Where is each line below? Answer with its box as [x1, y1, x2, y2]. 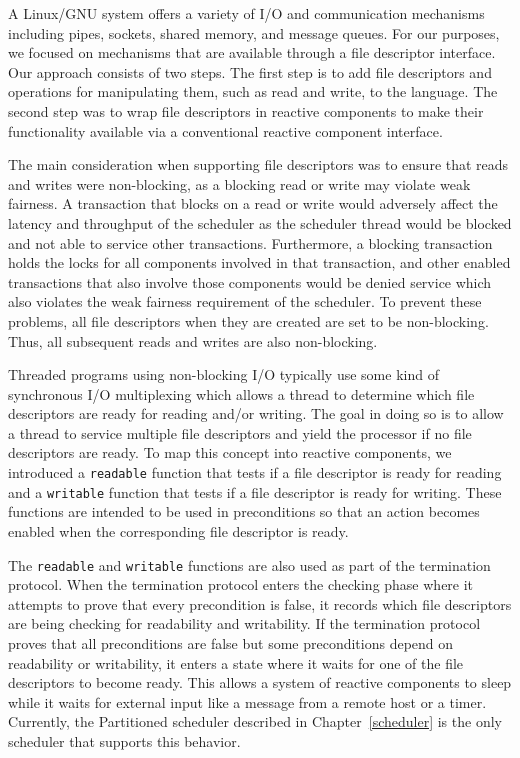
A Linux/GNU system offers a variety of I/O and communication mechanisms [8, 3, 485, 23]
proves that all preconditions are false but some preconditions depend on [8, 633, 454, 653]
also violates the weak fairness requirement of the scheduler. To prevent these [8, 291, 482, 312]
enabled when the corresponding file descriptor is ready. [8, 520, 349, 541]
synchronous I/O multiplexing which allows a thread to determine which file [8, 383, 475, 404]
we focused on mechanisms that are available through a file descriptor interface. [8, 42, 496, 63]
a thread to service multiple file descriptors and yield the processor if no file [8, 422, 472, 443]
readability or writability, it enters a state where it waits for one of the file [8, 652, 464, 673]
